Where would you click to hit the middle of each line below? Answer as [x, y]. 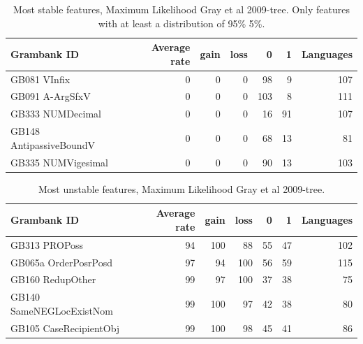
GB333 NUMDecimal [56, 114]
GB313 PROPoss [47, 244]
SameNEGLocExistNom [62, 310]
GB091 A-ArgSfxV [51, 96]
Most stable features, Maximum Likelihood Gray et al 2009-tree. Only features [181, 9]
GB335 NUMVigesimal [59, 162]
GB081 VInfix [40, 79]
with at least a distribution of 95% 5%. [181, 23]
